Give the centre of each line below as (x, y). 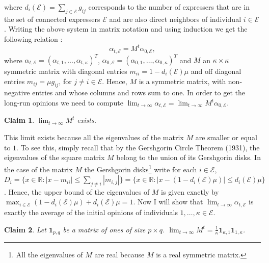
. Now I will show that (168, 202)
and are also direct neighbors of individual (175, 19)
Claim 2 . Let (25, 229)
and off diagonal (216, 71)
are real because (119, 254)
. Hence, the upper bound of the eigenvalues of (77, 191)
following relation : (33, 38)
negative (17, 93)
